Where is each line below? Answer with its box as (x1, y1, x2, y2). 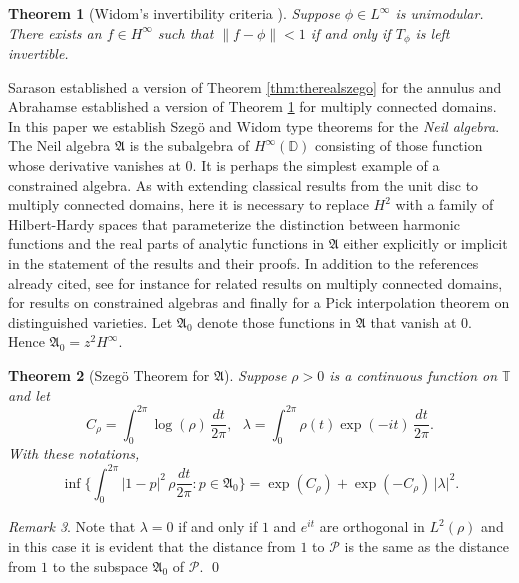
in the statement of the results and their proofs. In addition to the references (8, 252, 479, 273)
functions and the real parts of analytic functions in (8, 233, 325, 254)
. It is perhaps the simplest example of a (192, 155, 440, 176)
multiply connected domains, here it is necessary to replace (8, 194, 369, 215)
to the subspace (52, 555, 148, 576)
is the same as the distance (344, 535, 509, 556)
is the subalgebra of (129, 135, 250, 156)
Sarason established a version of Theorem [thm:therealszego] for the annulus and (8, 76, 502, 97)
